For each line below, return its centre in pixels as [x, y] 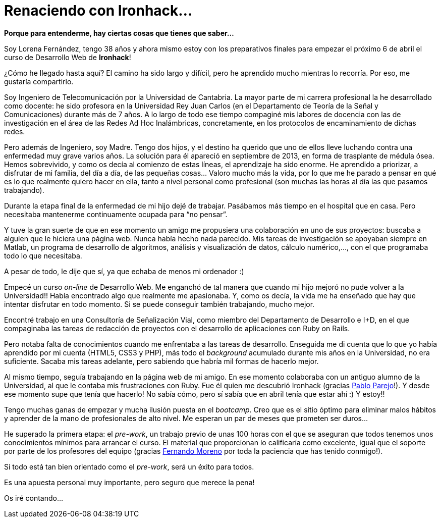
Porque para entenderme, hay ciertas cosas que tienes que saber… [119, 33]
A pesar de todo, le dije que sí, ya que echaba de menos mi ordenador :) [124, 271]
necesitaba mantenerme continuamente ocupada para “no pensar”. [116, 214]
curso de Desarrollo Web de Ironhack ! [68, 57]
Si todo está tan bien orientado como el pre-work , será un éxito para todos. [129, 466]
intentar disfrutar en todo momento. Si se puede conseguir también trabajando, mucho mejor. [159, 304]
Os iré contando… [34, 498]
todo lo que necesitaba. [43, 255]
